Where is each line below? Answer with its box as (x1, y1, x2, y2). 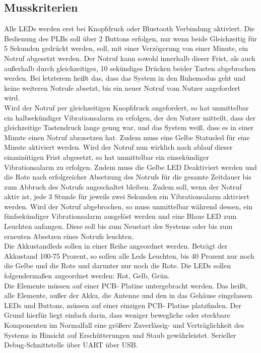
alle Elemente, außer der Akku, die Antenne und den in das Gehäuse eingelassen (4, 290, 252, 301)
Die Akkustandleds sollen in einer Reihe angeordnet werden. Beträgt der (4, 241, 228, 251)
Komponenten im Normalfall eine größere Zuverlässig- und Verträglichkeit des (4, 320, 244, 330)
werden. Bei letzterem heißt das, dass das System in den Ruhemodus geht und (4, 73, 246, 83)
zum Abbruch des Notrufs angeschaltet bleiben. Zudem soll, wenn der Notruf (4, 181, 242, 192)
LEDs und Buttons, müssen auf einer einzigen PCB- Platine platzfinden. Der (4, 300, 241, 310)
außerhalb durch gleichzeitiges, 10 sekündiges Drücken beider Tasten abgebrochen (4, 63, 256, 73)
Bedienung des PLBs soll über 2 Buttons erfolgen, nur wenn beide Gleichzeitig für (4, 33, 257, 43)
